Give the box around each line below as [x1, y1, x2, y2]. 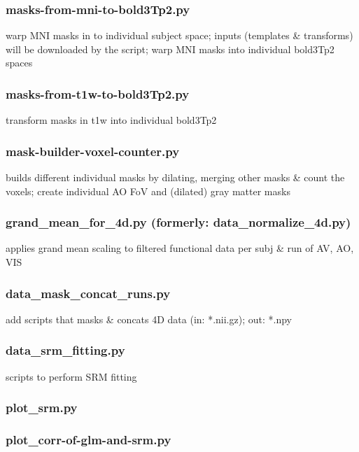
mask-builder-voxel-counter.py [6, 142, 180, 160]
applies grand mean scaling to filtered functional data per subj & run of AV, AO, [6, 241, 354, 255]
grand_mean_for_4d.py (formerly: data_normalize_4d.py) [6, 213, 351, 231]
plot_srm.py [6, 399, 78, 416]
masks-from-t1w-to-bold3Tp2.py [6, 85, 190, 102]
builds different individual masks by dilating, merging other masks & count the [6, 170, 345, 185]
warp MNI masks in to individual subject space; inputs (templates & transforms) [6, 28, 353, 43]
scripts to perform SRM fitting [6, 369, 137, 383]
